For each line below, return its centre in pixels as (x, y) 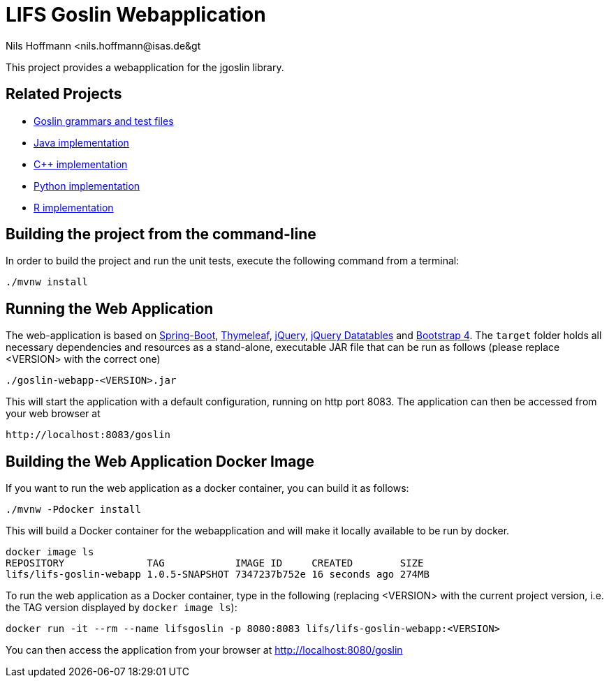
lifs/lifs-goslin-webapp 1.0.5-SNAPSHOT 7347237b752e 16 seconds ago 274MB (218, 575)
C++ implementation (81, 164)
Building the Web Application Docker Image (160, 461)
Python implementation (87, 186)
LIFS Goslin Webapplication (136, 15)
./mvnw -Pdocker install (73, 510)
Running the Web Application (110, 308)
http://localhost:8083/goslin (88, 435)
